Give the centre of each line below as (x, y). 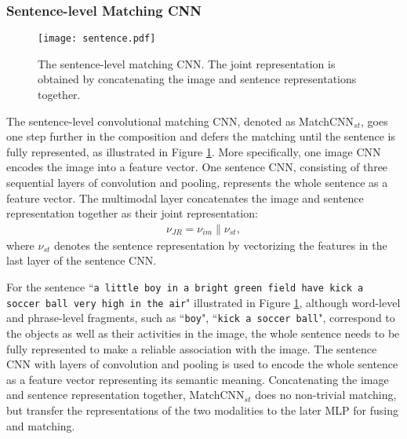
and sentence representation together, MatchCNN (125, 395)
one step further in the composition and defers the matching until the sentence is (201, 136)
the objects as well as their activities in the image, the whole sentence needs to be (203, 333)
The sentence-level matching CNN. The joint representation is (187, 63)
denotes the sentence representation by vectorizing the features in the (221, 245)
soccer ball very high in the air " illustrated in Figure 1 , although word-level (203, 302)
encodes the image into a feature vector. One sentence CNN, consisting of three (197, 167)
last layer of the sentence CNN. (82, 260)
